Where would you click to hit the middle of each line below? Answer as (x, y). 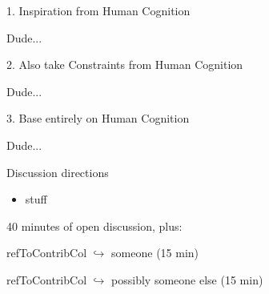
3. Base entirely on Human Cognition (98, 118)
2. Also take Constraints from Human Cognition (125, 64)
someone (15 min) (155, 253)
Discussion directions (58, 172)
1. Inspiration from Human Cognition (98, 10)
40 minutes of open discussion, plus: (94, 226)
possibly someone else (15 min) (187, 279)
